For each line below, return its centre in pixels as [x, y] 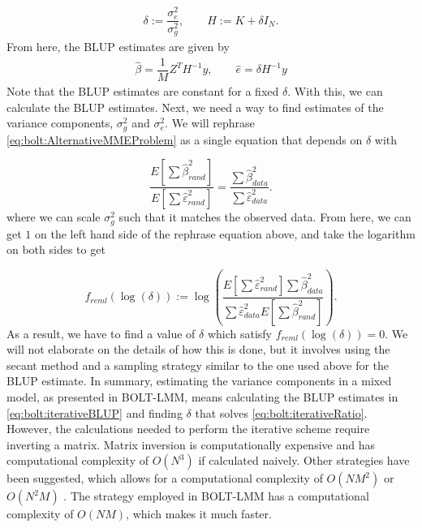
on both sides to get [56, 249]
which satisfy [239, 333]
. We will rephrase [210, 123]
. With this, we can [335, 90]
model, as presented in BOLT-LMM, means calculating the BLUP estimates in [202, 397]
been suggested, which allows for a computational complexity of [165, 478]
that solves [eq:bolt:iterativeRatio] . [281, 412]
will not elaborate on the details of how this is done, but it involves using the [198, 349]
